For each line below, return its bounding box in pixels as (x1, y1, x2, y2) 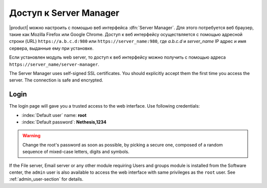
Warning (22, 133, 41, 139)
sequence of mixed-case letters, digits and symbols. (22, 149, 130, 155)
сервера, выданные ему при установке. (9, 45, 94, 51)
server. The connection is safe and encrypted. (9, 77, 103, 83)
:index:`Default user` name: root (21, 112, 87, 118)
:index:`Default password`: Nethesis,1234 (21, 119, 107, 125)
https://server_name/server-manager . (9, 61, 99, 67)
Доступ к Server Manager (9, 7, 120, 18)
